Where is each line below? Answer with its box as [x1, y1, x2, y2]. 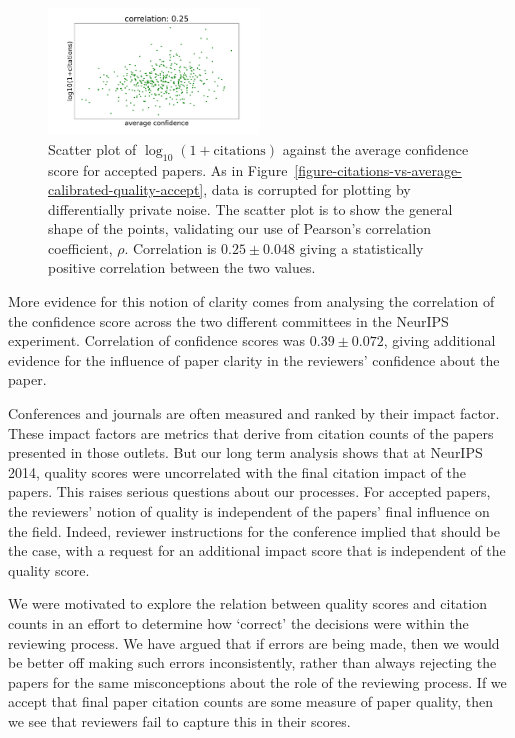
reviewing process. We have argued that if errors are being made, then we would [8, 632, 500, 653]
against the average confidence [282, 138, 469, 159]
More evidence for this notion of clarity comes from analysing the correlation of [8, 291, 495, 312]
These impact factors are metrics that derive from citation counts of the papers [8, 422, 494, 443]
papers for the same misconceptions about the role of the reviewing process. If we [8, 671, 507, 692]
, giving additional [383, 330, 496, 351]
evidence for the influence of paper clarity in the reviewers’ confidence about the [8, 349, 500, 370]
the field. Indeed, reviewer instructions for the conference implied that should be [8, 520, 500, 541]
